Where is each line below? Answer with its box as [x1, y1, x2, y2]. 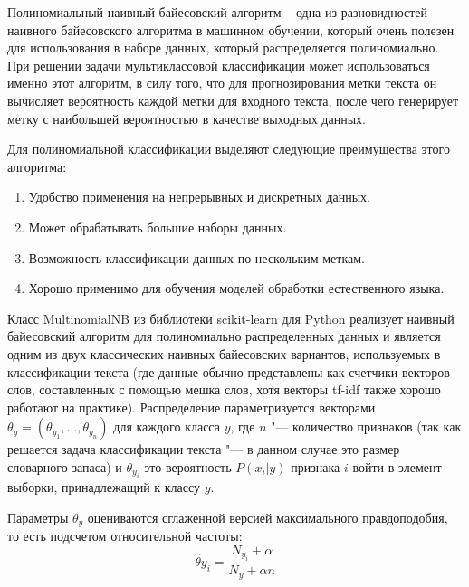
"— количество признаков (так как [271, 417, 462, 436]
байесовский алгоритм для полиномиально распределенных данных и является [7, 327, 441, 346]
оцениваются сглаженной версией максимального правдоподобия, [87, 507, 448, 526]
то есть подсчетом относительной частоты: [7, 526, 243, 545]
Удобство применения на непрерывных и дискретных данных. [28, 187, 371, 206]
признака [291, 457, 340, 476]
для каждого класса [113, 417, 220, 436]
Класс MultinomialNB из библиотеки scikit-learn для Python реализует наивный [7, 308, 455, 327]
